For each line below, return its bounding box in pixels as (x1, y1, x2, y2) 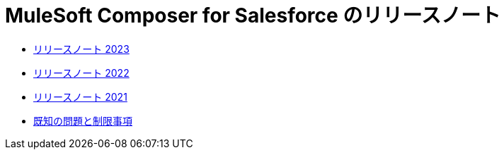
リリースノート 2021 (33, 90, 127, 103)
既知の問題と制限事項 (33, 114, 132, 127)
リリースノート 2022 (33, 66, 130, 79)
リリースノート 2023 (33, 42, 130, 55)
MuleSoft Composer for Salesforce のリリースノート (5, 4, 500, 27)
